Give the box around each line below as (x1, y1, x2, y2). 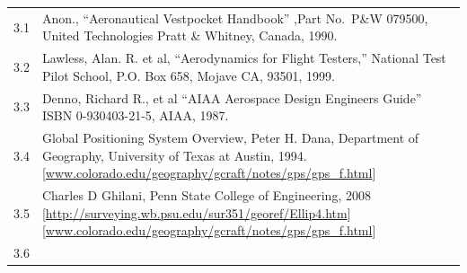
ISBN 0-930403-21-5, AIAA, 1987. (41, 106, 229, 125)
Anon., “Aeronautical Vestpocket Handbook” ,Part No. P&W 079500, (41, 8, 428, 27)
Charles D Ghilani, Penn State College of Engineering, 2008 (41, 186, 371, 205)
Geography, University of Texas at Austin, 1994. (41, 145, 307, 164)
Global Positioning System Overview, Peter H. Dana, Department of (41, 128, 419, 147)
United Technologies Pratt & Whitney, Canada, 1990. (41, 26, 338, 45)
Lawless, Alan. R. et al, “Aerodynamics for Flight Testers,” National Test (41, 48, 446, 67)
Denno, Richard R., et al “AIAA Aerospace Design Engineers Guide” (41, 88, 422, 107)
